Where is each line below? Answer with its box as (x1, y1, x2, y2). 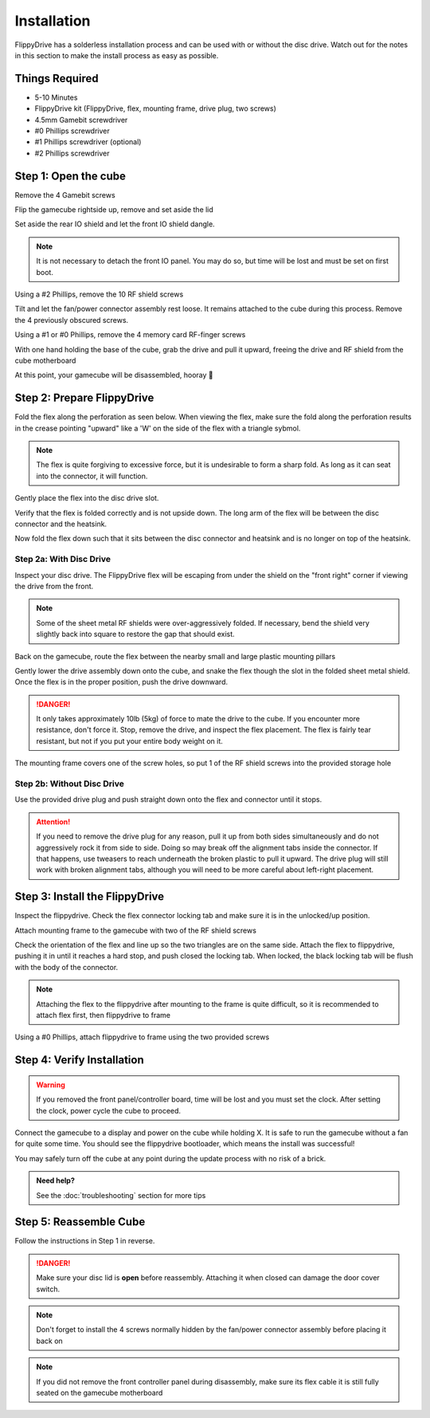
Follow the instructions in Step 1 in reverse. (14, 1236, 155, 1246)
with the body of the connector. (14, 962, 119, 972)
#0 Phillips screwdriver (34, 126, 111, 136)
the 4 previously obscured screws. (14, 315, 129, 324)
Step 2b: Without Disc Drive (14, 778, 125, 789)
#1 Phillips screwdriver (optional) (34, 137, 142, 147)
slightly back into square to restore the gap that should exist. (36, 630, 235, 639)
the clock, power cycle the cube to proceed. (36, 1106, 182, 1115)
